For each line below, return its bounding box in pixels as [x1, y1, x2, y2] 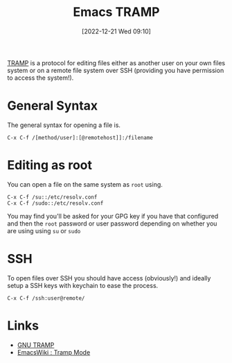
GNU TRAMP [17, 341, 55, 349]
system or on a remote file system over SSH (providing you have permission [7, 66, 224, 74]
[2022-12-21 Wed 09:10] [82, 27, 151, 35]
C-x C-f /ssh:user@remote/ [7, 294, 85, 302]
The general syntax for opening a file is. [7, 121, 121, 129]
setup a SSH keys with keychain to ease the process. [7, 281, 159, 289]
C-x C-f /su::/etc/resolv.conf [7, 194, 98, 201]
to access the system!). [7, 74, 74, 82]
